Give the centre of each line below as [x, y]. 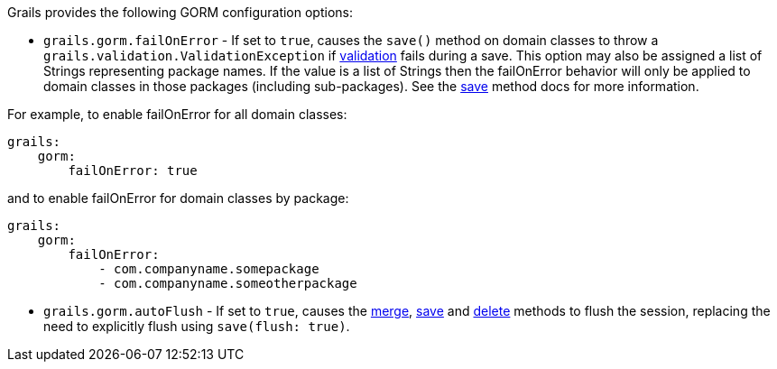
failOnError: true [133, 171]
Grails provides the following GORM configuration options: [180, 12]
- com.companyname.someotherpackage [228, 283]
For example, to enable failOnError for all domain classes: [177, 114]
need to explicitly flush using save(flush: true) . [197, 326]
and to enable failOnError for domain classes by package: [178, 198]
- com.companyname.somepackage [209, 269]
